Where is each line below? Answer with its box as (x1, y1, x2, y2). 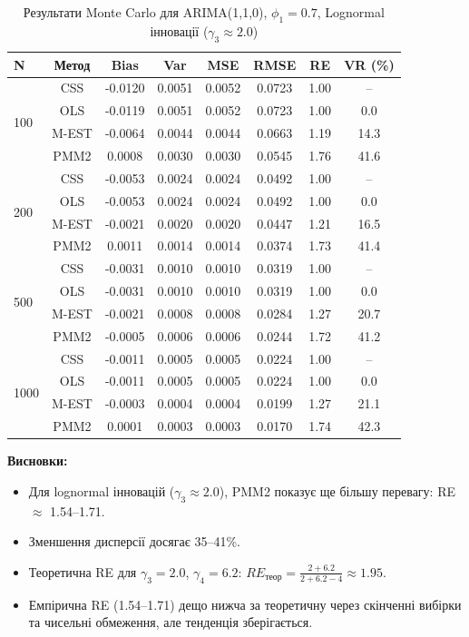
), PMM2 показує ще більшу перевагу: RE (219, 481, 456, 500)
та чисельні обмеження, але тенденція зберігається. (28, 612, 313, 632)
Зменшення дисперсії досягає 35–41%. (28, 532, 240, 551)
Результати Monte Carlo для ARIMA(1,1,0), (23, 3, 268, 21)
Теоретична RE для (28, 562, 137, 581)
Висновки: (7, 451, 68, 470)
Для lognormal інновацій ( (28, 481, 175, 500)
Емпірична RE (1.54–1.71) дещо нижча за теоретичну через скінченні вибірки (28, 594, 462, 613)
